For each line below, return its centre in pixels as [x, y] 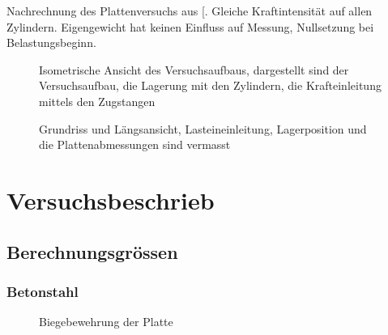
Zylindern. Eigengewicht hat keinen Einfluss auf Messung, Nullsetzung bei [190, 26]
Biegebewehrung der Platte [106, 322]
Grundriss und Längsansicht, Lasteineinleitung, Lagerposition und [203, 128]
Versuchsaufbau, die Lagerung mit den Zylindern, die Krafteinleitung [210, 85]
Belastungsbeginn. [51, 42]
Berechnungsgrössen [92, 251]
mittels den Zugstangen [97, 101]
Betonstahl [43, 291]
